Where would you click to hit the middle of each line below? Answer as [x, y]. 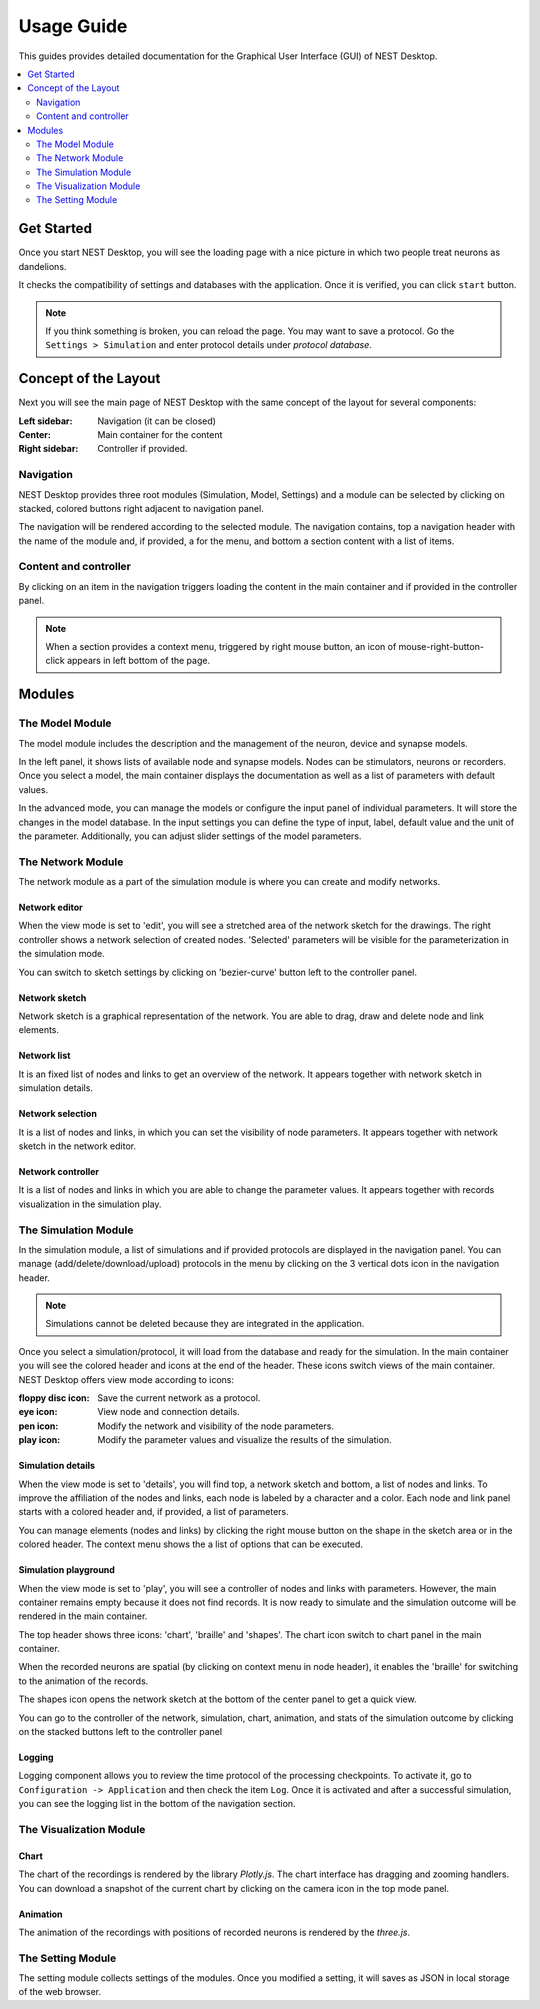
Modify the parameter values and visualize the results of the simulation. [244, 1440]
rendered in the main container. [83, 1616]
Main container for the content [160, 434]
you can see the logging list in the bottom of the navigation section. [157, 1804]
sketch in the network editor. [77, 1146]
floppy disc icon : [54, 1398]
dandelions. [42, 266]
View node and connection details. [168, 1412]
